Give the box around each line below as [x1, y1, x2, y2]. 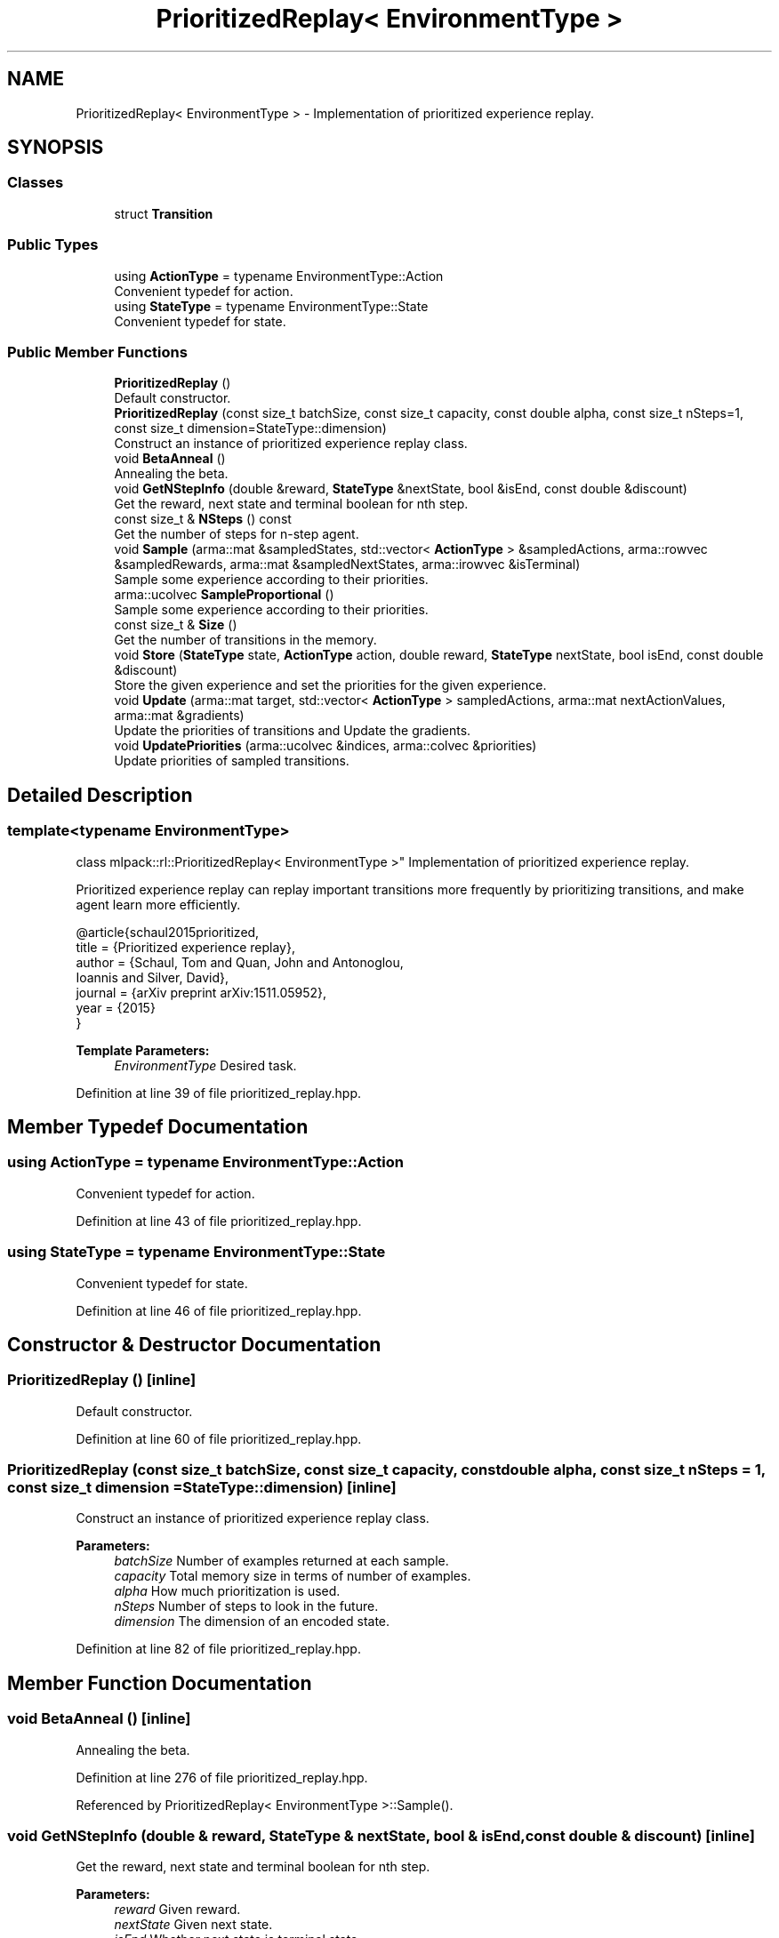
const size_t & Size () [114, 617, 237, 633]
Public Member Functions [7, 342, 188, 361]
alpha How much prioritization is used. [114, 1583, 341, 1599]
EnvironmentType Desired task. [114, 1057, 297, 1073]
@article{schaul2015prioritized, [76, 924, 260, 940]
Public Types [7, 236, 99, 254]
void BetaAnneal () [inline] [7, 1710, 191, 1728]
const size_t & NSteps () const [114, 511, 292, 527]
